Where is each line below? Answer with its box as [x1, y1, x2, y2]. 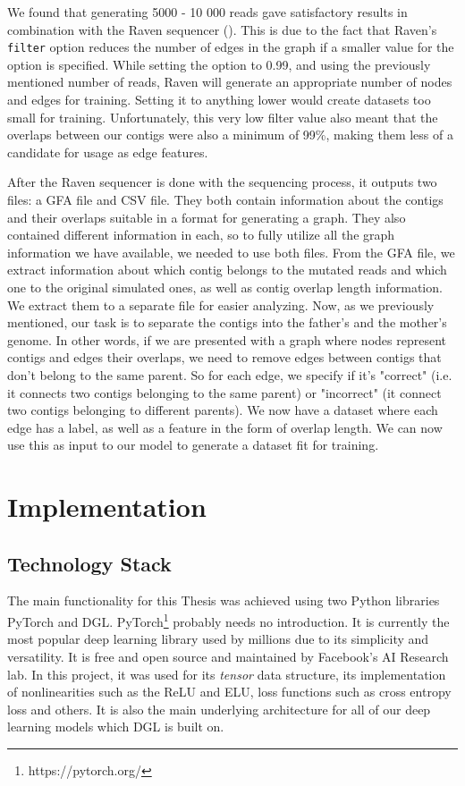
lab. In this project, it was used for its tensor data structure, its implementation [7, 664, 446, 683]
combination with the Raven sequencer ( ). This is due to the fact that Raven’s [7, 20, 437, 38]
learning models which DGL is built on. [7, 717, 224, 736]
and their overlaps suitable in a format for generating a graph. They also [7, 207, 406, 226]
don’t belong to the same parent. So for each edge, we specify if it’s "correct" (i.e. [7, 365, 452, 384]
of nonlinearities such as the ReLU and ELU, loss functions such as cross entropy [7, 682, 452, 701]
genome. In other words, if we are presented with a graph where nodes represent [7, 330, 446, 349]
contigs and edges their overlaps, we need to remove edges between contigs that [7, 348, 442, 367]
